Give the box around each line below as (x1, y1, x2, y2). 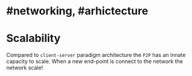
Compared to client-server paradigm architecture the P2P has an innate (6, 51, 186, 59)
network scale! (6, 64, 43, 71)
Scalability (6, 32, 61, 45)
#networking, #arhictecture (6, 4, 149, 18)
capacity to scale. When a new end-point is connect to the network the (6, 58, 183, 65)
